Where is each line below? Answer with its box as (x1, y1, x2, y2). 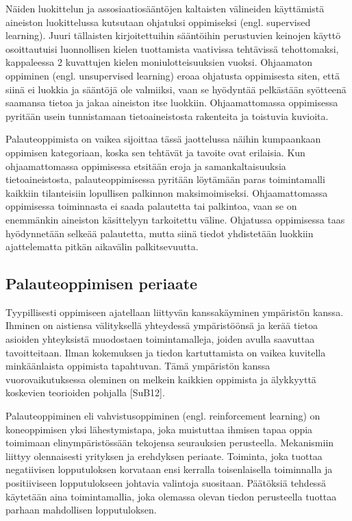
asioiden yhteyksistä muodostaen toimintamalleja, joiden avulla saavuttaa (5, 332, 315, 346)
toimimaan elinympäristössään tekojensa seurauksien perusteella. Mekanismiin (5, 435, 334, 450)
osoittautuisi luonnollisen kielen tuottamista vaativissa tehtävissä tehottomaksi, (5, 41, 339, 56)
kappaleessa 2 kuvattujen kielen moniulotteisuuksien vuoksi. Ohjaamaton (5, 55, 313, 69)
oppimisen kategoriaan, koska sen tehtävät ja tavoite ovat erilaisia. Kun (5, 145, 305, 159)
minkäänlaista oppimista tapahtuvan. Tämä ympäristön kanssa (5, 359, 271, 373)
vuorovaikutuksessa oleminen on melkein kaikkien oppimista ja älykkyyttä (5, 372, 316, 386)
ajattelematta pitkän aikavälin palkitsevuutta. (5, 239, 199, 254)
